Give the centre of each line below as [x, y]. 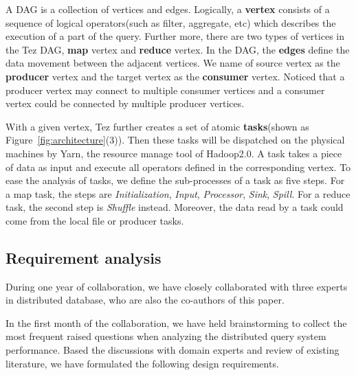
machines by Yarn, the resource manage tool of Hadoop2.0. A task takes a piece [174, 153]
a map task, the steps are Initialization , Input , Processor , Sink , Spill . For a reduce [178, 193]
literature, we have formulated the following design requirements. [142, 363]
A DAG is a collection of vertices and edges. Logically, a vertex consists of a [168, 9]
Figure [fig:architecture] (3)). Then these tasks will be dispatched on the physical [175, 140]
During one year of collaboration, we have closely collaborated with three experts [177, 286]
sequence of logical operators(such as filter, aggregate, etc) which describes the [171, 22]
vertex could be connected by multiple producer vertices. [125, 103]
